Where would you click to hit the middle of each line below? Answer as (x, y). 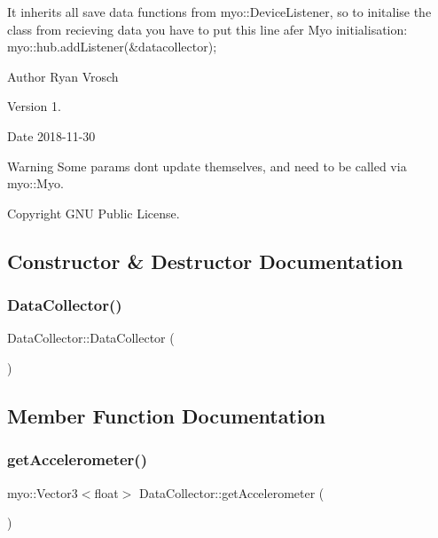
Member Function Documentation (167, 415)
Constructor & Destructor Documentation (205, 261)
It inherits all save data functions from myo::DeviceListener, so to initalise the (219, 12)
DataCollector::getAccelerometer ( (231, 492)
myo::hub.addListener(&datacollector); (112, 47)
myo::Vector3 (43, 492)
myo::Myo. (35, 183)
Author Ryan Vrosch (63, 76)
